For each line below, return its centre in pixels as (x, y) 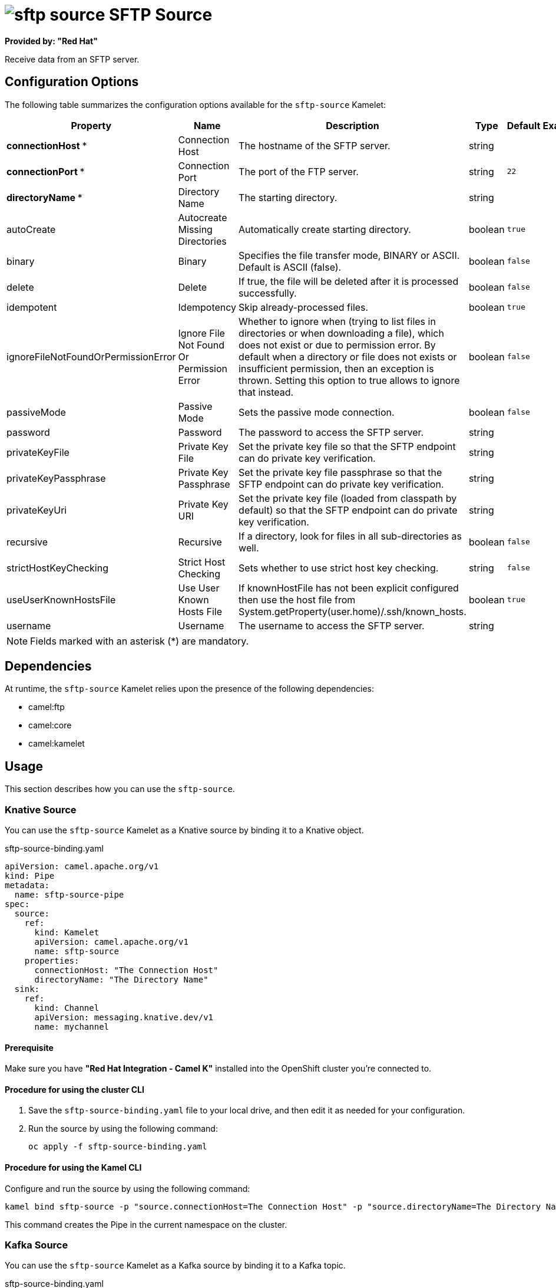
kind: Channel (67, 1008)
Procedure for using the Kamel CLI (73, 1168)
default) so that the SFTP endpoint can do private (348, 510)
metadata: (27, 885)
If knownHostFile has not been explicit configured (349, 588)
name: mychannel (72, 1027)
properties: (52, 961)
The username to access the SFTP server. (332, 625)
